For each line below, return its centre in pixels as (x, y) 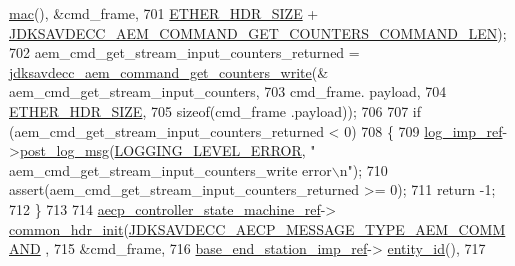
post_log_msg (64, 150)
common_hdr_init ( (69, 228)
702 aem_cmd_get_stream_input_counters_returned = (184, 52)
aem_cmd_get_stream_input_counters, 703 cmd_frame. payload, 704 (228, 91)
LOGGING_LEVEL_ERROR (208, 150)
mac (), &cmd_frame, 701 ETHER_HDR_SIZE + (164, 13)
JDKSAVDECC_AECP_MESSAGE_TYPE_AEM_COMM (317, 228)
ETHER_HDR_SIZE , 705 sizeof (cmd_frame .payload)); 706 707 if (215, 110)
